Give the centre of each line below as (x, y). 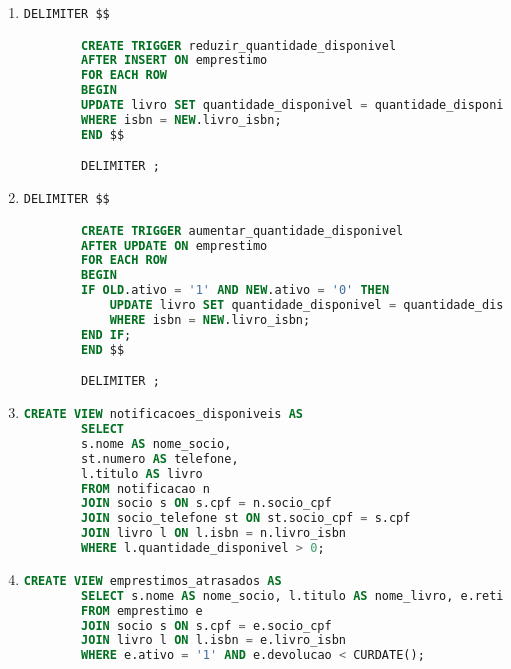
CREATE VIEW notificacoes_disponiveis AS (163, 414)
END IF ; (106, 334)
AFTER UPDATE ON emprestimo (174, 245)
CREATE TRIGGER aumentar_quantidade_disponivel (242, 230)
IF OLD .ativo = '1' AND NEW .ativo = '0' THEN (235, 290)
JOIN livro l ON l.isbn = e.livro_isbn (214, 640)
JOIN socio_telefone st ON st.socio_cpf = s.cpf (246, 518)
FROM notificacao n (145, 488)
